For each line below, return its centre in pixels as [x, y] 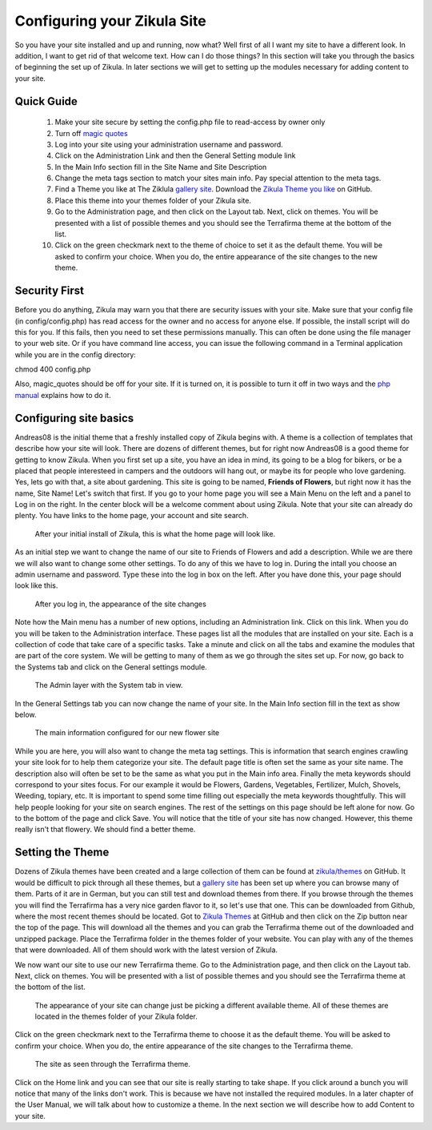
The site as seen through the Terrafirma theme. [113, 1064]
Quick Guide [46, 101]
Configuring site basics [74, 418]
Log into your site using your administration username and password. [169, 144]
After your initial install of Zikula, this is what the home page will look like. [155, 533]
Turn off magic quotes [91, 133]
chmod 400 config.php [53, 369]
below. [26, 714]
